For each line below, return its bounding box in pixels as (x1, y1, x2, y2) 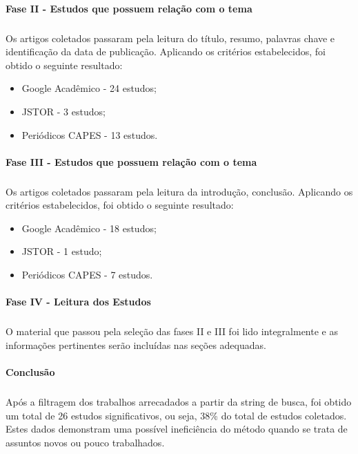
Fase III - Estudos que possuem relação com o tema (6, 154, 257, 169)
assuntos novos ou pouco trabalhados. (6, 435, 165, 449)
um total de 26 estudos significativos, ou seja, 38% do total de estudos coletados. (6, 408, 347, 422)
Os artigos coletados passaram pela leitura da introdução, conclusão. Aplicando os (6, 184, 353, 198)
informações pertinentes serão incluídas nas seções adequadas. (6, 337, 266, 352)
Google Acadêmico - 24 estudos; (21, 81, 157, 95)
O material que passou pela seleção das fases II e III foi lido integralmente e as (6, 324, 338, 339)
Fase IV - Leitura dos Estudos (6, 294, 151, 309)
